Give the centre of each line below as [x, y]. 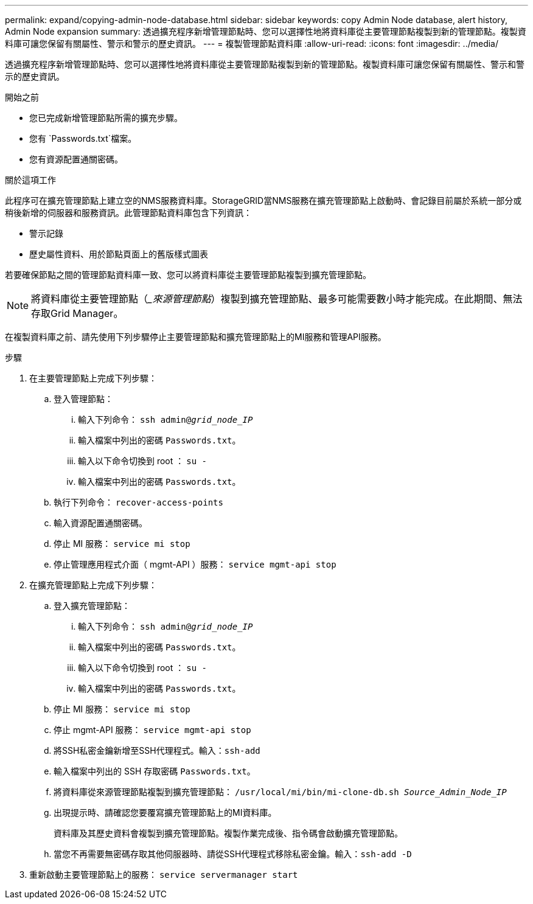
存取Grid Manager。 [77, 313]
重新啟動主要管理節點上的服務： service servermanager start [164, 874]
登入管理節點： [83, 399]
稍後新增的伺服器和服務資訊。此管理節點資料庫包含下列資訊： [128, 213]
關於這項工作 [30, 180]
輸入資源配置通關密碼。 [100, 523]
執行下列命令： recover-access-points [138, 502]
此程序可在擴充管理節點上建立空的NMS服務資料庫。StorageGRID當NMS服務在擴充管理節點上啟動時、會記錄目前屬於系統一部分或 [263, 200]
